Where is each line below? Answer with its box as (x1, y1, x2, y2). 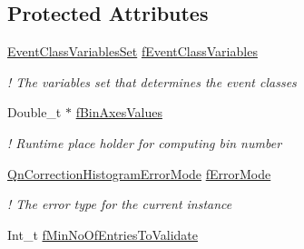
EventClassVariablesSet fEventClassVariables (7, 42, 258, 61)
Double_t (7, 103, 62, 122)
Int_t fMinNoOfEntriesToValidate (7, 224, 198, 244)
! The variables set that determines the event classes (7, 72, 297, 91)
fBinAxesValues (75, 103, 162, 122)
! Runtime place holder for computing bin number (7, 133, 282, 152)
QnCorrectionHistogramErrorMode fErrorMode (7, 164, 271, 183)
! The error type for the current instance (7, 194, 232, 214)
